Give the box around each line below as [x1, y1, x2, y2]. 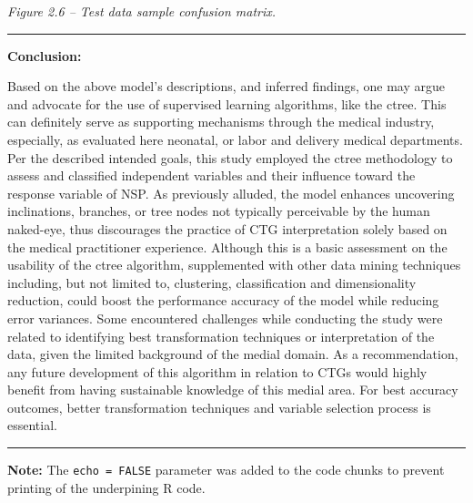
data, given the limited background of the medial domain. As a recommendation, [7, 344, 458, 364]
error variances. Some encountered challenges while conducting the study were [7, 308, 443, 327]
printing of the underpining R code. [7, 477, 206, 497]
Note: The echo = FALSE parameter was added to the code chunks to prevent [7, 460, 445, 479]
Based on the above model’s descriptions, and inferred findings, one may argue [7, 77, 446, 96]
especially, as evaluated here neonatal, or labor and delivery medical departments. [7, 129, 463, 149]
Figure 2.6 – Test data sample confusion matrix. [7, 2, 277, 20]
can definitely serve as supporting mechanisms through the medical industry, [7, 112, 435, 131]
